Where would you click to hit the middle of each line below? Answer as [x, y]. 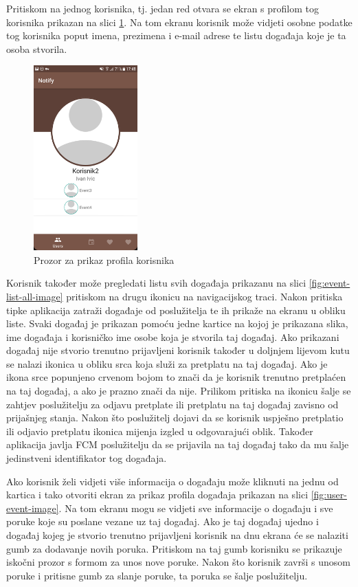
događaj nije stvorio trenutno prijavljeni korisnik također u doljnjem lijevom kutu [178, 350]
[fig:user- [329, 495]
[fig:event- [329, 283]
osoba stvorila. [37, 48]
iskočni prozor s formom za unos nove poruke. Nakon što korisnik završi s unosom [178, 562]
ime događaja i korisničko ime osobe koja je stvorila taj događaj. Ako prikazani [173, 336]
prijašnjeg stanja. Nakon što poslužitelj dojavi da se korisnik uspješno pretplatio [175, 418]
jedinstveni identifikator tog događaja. [87, 458]
